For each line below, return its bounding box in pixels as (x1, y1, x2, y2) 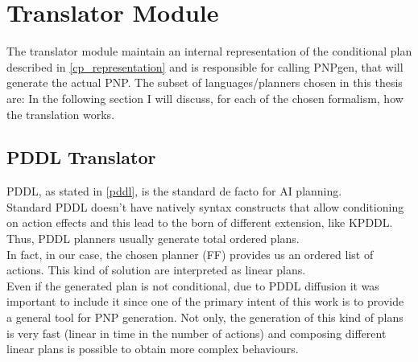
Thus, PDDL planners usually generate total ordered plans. (6, 230, 300, 247)
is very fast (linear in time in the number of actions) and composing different (6, 324, 387, 341)
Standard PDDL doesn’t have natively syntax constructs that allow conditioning (6, 198, 404, 215)
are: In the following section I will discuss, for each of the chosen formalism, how (6, 89, 404, 106)
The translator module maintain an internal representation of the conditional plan (6, 43, 412, 60)
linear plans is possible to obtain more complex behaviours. (6, 340, 299, 357)
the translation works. (6, 105, 115, 122)
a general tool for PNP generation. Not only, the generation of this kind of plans (6, 309, 404, 326)
